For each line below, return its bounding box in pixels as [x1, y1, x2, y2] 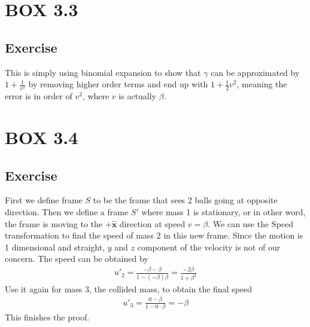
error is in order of [5, 90, 72, 102]
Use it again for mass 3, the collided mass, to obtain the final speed [5, 282, 253, 295]
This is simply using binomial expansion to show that [5, 66, 201, 78]
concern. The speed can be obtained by [5, 252, 148, 265]
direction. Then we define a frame [5, 206, 129, 218]
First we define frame [5, 194, 83, 206]
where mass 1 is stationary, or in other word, [141, 206, 306, 218]
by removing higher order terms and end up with [28, 78, 208, 90]
